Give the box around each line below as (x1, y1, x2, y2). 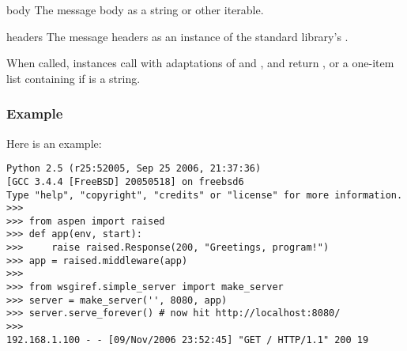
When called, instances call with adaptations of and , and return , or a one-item (6, 55, 394, 71)
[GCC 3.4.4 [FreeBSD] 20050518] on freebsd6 (6, 175, 244, 187)
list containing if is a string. (6, 70, 141, 86)
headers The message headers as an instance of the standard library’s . (6, 28, 349, 44)
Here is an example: (6, 134, 102, 151)
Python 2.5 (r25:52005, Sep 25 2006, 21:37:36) (6, 163, 262, 175)
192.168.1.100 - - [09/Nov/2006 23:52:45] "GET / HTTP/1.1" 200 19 (6, 334, 369, 345)
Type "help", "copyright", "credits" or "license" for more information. (6, 189, 403, 201)
